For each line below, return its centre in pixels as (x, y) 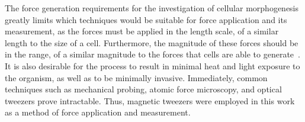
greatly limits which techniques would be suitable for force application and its (146, 19)
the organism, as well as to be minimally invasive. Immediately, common (136, 77)
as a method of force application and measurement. (98, 112)
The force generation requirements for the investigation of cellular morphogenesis (152, 8)
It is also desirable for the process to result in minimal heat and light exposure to (152, 65)
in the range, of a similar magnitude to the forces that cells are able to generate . (152, 54)
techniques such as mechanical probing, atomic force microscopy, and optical (143, 89)
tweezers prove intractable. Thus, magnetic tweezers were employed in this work (150, 100)
